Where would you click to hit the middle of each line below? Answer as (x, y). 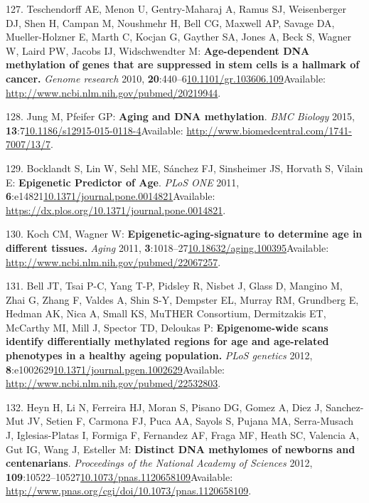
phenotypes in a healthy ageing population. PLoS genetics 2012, (159, 355)
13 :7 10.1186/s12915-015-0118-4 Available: (95, 130)
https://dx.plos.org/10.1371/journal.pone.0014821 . (116, 210)
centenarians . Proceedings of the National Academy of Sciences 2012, (159, 463)
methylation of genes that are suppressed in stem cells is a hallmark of (183, 64)
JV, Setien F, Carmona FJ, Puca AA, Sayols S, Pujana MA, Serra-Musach (191, 421)
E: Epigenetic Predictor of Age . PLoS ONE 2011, (123, 182)
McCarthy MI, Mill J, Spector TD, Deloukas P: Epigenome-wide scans (167, 327)
